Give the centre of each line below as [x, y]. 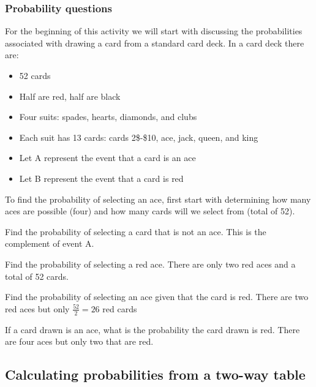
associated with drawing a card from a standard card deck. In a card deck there [155, 43]
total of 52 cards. [37, 276]
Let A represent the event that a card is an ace [107, 158]
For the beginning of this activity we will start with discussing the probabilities [154, 31]
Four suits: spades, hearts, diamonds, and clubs [108, 117]
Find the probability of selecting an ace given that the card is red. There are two [157, 297]
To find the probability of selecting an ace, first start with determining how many [158, 199]
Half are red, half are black [70, 96]
